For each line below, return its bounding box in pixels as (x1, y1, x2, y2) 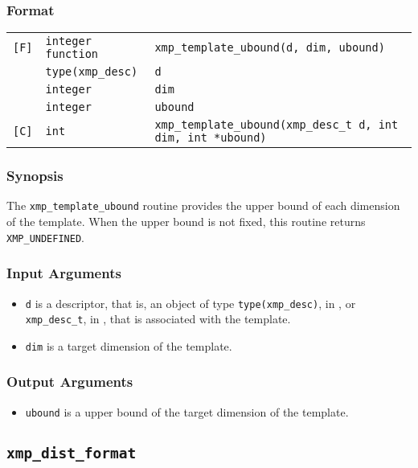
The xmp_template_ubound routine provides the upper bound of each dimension (6, 197, 400, 214)
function (45, 47, 99, 61)
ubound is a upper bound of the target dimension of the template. (25, 403, 349, 420)
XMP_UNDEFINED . (6, 228, 84, 245)
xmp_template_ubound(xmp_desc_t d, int (154, 118, 399, 132)
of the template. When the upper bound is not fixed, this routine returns (6, 213, 366, 230)
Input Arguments (6, 263, 121, 283)
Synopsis (6, 166, 64, 186)
